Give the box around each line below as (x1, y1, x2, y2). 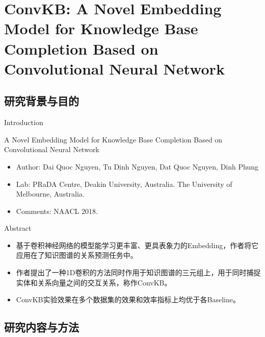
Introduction (4, 117, 43, 128)
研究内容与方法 (4, 319, 79, 335)
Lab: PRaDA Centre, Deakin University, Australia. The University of (16, 178, 232, 189)
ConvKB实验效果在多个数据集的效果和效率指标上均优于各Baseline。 (16, 294, 240, 305)
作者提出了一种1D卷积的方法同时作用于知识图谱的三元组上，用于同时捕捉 (16, 267, 261, 278)
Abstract (4, 223, 32, 233)
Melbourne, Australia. (16, 188, 85, 199)
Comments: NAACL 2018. (16, 205, 98, 216)
